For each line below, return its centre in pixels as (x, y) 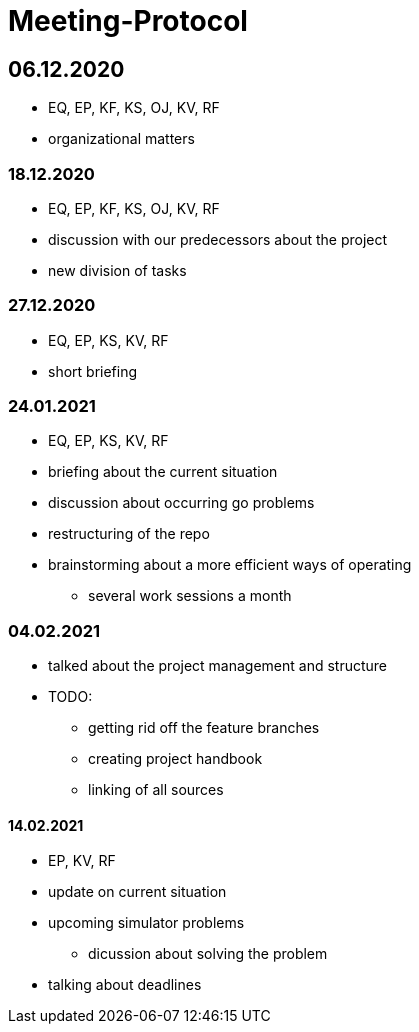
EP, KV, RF (82, 861)
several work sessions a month (190, 596)
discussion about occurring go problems (181, 503)
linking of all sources (156, 790)
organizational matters (121, 139)
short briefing (93, 371)
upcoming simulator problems (146, 923)
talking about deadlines (125, 985)
